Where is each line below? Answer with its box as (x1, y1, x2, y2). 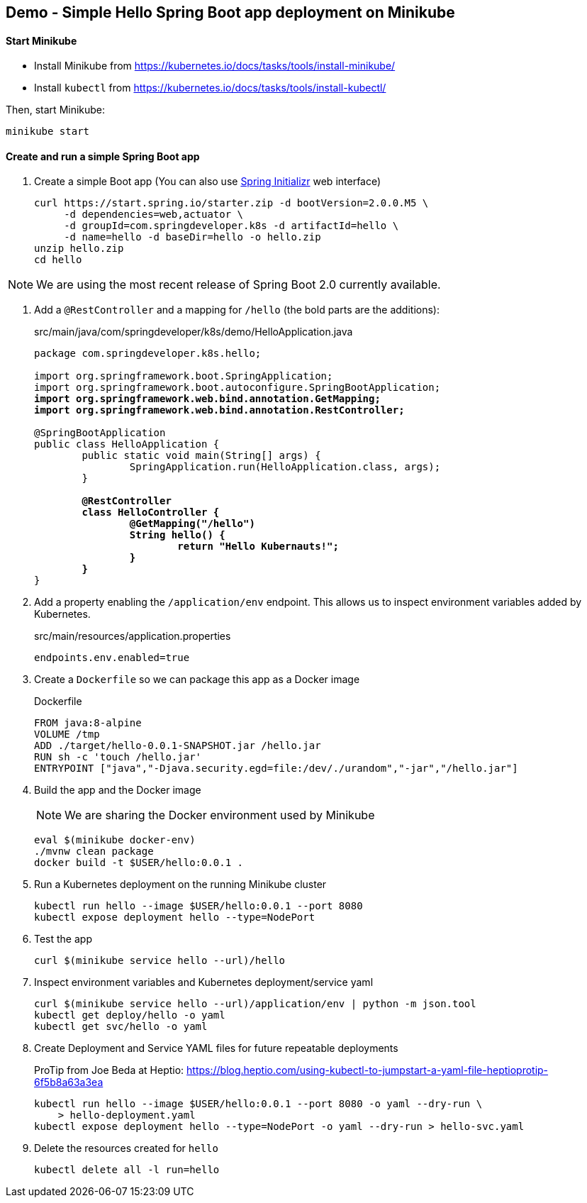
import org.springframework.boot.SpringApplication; (34, 370, 333, 382)
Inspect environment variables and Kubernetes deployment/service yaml (34, 976, 374, 989)
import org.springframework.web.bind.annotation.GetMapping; (34, 393, 381, 405)
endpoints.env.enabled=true (34, 652, 190, 664)
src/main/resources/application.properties (34, 630, 231, 643)
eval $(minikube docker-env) (34, 834, 196, 846)
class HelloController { (82, 506, 220, 519)
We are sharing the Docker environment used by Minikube (65, 808, 375, 823)
